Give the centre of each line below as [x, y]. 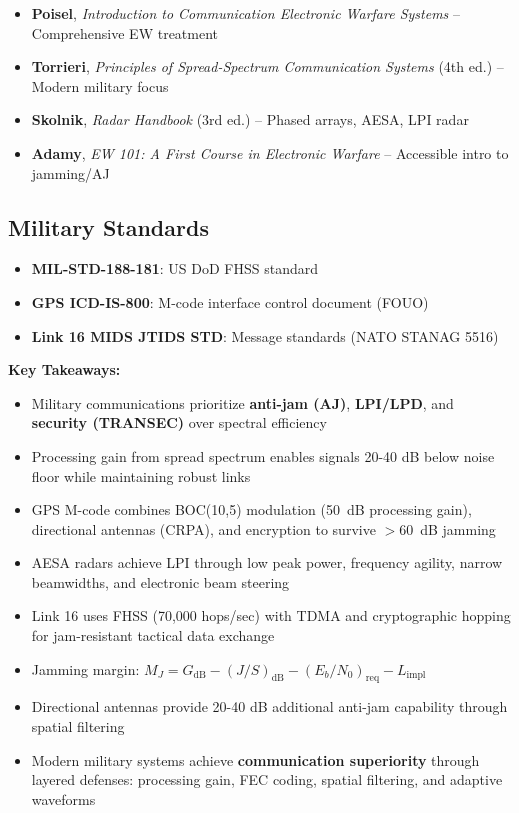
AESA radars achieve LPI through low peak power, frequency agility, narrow [267, 562]
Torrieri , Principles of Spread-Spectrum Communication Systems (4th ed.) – [267, 66]
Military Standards [108, 226]
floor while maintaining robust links [141, 475]
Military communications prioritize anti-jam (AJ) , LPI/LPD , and [242, 402]
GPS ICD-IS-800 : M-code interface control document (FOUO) [230, 301]
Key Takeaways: [64, 369]
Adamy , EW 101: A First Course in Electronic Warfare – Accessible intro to [270, 152]
